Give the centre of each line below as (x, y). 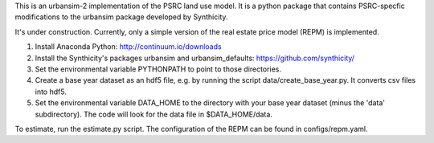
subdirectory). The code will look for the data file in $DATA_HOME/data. (154, 114)
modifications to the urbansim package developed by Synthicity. (121, 17)
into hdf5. (51, 92)
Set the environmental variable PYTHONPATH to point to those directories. (158, 69)
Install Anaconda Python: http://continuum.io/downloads (128, 47)
